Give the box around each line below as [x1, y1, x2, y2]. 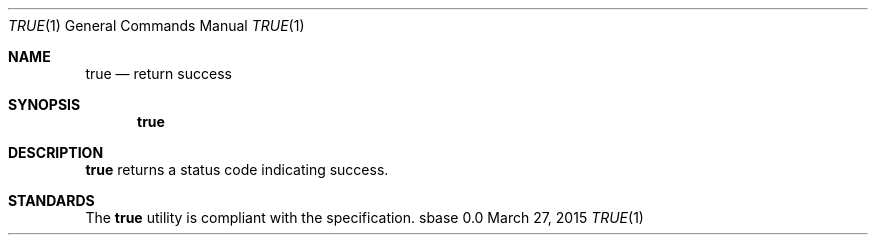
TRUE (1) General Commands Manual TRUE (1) [8, 17, 305, 34]
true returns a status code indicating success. [85, 161, 389, 178]
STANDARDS [8, 192, 95, 209]
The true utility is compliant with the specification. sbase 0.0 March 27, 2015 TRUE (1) [85, 209, 644, 226]
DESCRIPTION [8, 144, 104, 161]
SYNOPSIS [8, 96, 81, 113]
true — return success [85, 65, 232, 82]
